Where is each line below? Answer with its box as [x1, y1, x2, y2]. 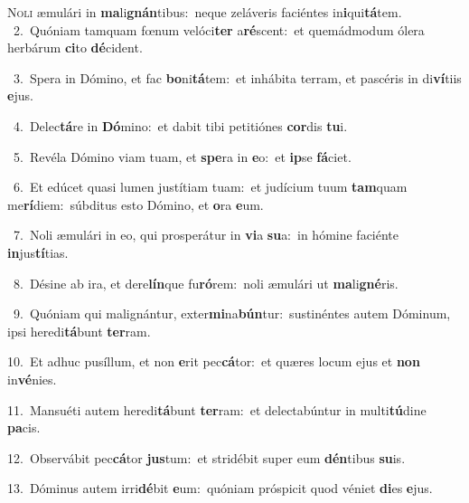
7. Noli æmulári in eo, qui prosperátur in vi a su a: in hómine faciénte [13, 225, 399, 244]
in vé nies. [7, 369, 57, 388]
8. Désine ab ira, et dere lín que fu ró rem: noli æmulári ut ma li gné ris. [13, 273, 399, 292]
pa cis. [7, 418, 41, 437]
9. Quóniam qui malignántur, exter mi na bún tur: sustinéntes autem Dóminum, [13, 304, 451, 323]
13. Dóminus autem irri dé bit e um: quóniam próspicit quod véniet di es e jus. [7, 479, 433, 498]
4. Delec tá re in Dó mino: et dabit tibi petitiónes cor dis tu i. [13, 116, 348, 135]
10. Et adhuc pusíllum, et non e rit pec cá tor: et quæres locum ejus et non [7, 352, 420, 371]
